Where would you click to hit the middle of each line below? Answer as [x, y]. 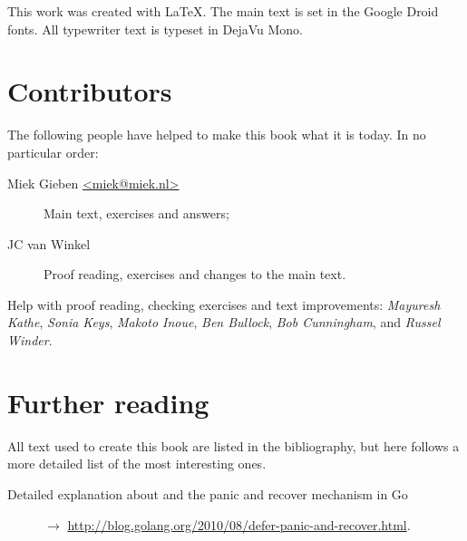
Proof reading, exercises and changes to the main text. [195, 274]
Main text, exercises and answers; [136, 213]
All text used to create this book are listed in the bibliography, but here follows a [233, 445]
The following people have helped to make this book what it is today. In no [217, 135]
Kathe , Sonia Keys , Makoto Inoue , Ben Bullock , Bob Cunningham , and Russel [224, 322]
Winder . [30, 340]
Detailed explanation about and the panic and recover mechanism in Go [208, 493]
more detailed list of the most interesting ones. [137, 464]
